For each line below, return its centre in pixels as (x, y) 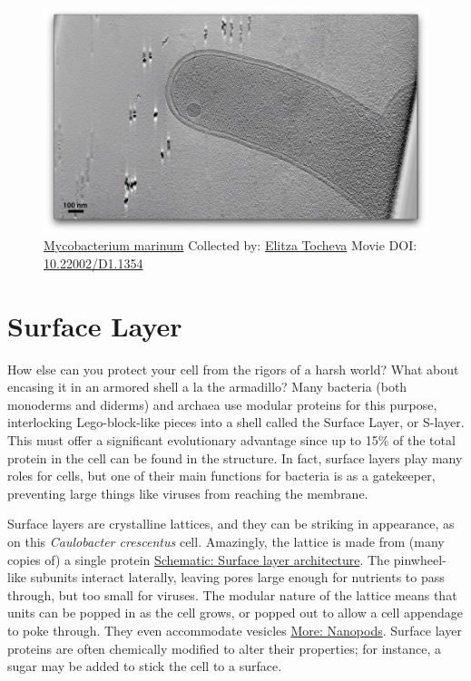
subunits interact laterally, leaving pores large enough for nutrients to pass (237, 577)
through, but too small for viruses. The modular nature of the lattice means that (232, 594)
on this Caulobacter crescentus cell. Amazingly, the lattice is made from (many (226, 542)
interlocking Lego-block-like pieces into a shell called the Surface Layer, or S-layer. (236, 422)
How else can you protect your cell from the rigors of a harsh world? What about (233, 369)
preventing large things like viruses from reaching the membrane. (188, 493)
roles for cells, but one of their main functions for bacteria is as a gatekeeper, (221, 476)
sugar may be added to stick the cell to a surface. (145, 666)
